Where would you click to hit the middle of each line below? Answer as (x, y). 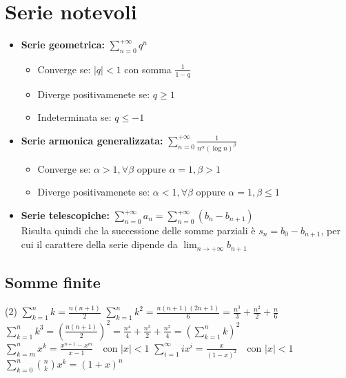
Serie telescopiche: (65, 215)
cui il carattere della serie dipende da (99, 244)
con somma (148, 69)
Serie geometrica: (63, 45)
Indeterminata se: (74, 117)
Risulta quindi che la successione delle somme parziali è (138, 230)
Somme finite (53, 282)
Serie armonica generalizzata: (92, 140)
